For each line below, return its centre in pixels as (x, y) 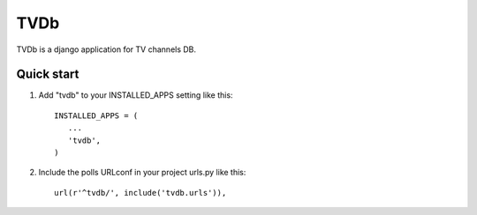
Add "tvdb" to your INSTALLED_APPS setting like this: (136, 95)
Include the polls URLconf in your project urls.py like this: (142, 173)
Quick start (48, 74)
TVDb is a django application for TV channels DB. (106, 49)
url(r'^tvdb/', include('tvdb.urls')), (140, 193)
